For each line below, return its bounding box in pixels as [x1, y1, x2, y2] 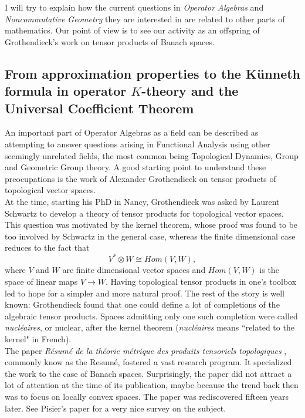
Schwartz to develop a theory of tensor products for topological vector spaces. [5, 207, 284, 219]
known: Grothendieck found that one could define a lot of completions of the [5, 298, 280, 311]
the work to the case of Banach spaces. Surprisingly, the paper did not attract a [5, 367, 292, 379]
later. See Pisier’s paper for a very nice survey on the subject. [5, 402, 226, 414]
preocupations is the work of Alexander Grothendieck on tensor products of [5, 172, 276, 184]
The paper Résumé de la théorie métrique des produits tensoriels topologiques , [5, 344, 287, 356]
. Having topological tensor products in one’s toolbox [106, 275, 297, 287]
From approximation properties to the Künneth [5, 64, 300, 82]
